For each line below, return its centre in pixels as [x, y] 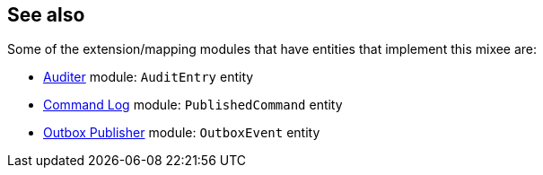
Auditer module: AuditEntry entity [149, 77]
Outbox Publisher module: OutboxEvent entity [182, 133]
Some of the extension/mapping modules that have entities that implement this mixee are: [272, 49]
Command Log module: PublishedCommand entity [193, 105]
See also [46, 15]
